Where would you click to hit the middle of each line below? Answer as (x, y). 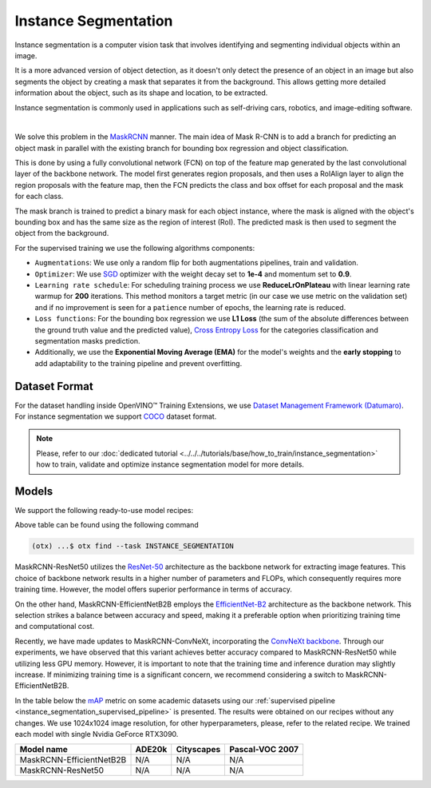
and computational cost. (55, 627)
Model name (43, 750)
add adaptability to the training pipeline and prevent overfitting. (138, 363)
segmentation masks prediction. (87, 340)
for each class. (39, 197)
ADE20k (151, 750)
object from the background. (62, 233)
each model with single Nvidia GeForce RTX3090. (97, 734)
